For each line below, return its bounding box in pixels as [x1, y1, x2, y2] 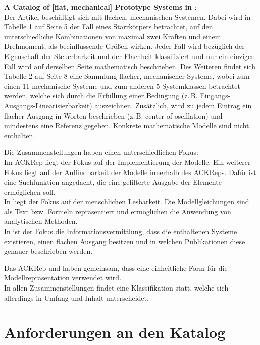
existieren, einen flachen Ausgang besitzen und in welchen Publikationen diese [4, 236, 245, 246]
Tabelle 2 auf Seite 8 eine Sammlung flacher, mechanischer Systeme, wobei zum [4, 71, 250, 81]
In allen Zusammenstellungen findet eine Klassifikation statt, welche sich [4, 282, 229, 293]
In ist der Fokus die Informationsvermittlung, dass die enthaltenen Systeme [4, 226, 237, 237]
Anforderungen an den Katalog [4, 322, 226, 342]
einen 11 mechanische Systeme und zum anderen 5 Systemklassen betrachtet [4, 80, 240, 91]
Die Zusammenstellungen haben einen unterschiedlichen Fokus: [4, 147, 198, 157]
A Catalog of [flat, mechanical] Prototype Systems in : [4, 2, 197, 12]
